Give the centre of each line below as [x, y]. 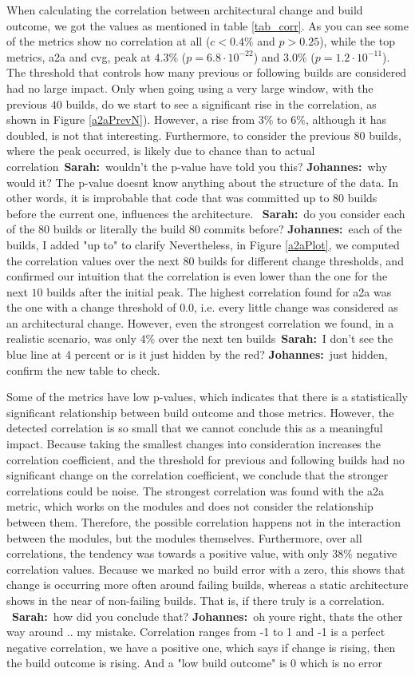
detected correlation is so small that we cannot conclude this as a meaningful [195, 428]
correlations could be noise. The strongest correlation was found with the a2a [196, 490]
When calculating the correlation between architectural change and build [185, 10]
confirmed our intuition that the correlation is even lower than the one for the [197, 276]
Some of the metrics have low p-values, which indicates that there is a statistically [207, 397]
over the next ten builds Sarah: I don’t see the [276, 338]
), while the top [358, 41]
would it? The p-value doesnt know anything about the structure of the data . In [203, 182]
